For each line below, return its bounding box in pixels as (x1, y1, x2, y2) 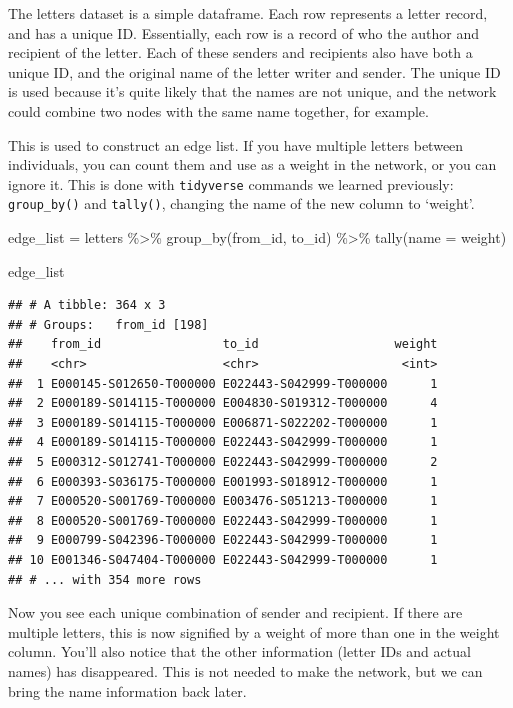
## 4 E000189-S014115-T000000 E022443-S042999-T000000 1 (8, 435, 438, 450)
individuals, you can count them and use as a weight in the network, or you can (8, 154, 497, 175)
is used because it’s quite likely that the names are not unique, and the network (8, 81, 497, 102)
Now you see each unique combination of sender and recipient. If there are (8, 602, 463, 623)
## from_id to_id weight (8, 337, 438, 352)
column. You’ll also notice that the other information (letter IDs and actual (8, 641, 471, 662)
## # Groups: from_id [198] (8, 317, 209, 332)
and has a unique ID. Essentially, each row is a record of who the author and (8, 22, 480, 43)
